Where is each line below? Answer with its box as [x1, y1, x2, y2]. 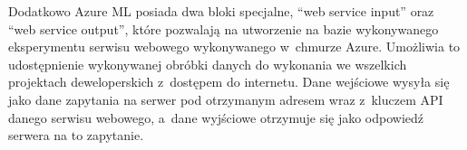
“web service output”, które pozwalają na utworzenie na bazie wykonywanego [8, 19, 439, 38]
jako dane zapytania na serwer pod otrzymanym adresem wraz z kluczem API [8, 89, 443, 108]
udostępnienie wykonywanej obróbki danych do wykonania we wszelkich [8, 54, 407, 73]
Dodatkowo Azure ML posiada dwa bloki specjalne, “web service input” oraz [8, 2, 434, 20]
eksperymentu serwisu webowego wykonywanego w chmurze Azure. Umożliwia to [8, 37, 461, 56]
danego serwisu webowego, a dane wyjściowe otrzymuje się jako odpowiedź [8, 108, 424, 127]
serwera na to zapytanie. [8, 126, 144, 145]
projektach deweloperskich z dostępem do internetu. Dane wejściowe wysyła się [8, 72, 450, 91]
